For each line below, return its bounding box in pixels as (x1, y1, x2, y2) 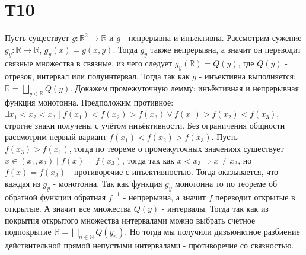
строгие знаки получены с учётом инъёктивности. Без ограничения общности (5, 119, 285, 131)
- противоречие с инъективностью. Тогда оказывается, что (68, 165, 279, 178)
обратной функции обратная (5, 190, 106, 203)
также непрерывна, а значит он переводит (150, 43, 301, 55)
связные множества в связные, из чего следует (5, 56, 173, 69)
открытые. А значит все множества (5, 202, 132, 215)
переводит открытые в (215, 190, 295, 203)
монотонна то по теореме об (174, 177, 278, 189)
